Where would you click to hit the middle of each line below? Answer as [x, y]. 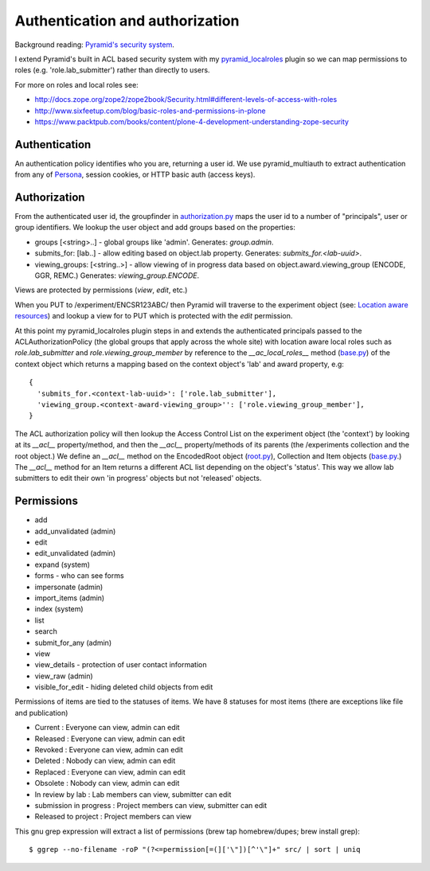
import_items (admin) [70, 598]
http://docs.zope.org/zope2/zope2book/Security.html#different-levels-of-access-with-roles [186, 100]
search [46, 631]
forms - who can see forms [79, 576]
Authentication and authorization [127, 21]
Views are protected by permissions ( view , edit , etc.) [101, 290]
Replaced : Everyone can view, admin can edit [110, 771]
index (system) [59, 609]
